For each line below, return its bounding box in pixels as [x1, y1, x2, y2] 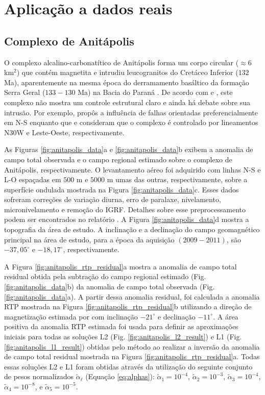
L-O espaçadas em [4, 174, 61, 185]
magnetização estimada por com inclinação [4, 311, 138, 322]
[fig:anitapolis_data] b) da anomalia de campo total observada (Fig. [4, 281, 215, 292]
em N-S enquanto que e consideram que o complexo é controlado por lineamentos [4, 117, 258, 128]
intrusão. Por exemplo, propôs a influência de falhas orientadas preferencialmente [4, 107, 258, 117]
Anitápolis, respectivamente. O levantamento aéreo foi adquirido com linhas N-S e [4, 164, 261, 175]
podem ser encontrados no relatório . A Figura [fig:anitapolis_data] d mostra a [4, 214, 249, 225]
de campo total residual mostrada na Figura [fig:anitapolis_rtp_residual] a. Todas [4, 351, 260, 362]
